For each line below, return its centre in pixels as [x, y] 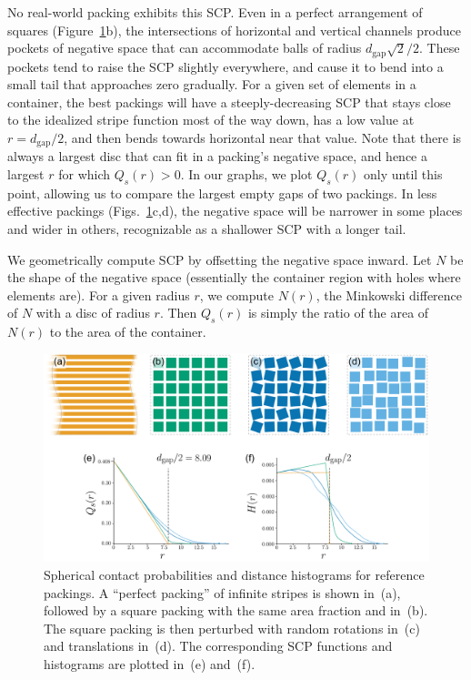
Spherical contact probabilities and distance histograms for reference [234, 574]
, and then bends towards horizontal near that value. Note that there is [263, 138]
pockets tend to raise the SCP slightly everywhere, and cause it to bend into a [225, 66]
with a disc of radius [93, 313]
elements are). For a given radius [99, 294]
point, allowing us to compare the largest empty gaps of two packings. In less [222, 193]
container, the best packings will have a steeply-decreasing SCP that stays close [229, 101]
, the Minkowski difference [389, 294]
